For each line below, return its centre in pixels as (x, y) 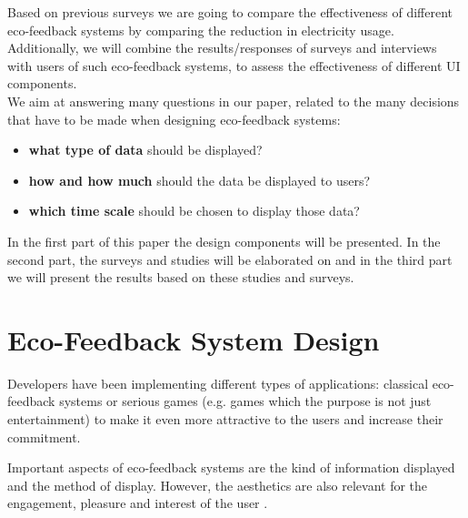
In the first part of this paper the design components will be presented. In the (224, 241)
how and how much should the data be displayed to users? (199, 180)
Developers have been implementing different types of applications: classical (218, 383)
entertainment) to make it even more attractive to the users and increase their (225, 419)
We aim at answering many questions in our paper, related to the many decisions (234, 101)
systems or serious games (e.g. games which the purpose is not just (245, 401)
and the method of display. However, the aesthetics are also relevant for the (218, 485)
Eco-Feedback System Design (194, 339)
